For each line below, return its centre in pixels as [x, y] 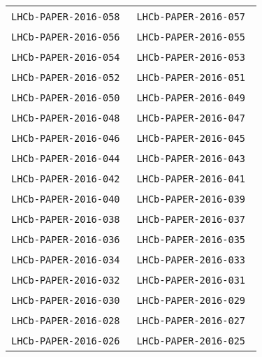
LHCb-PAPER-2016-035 [191, 240]
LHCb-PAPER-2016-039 [191, 199]
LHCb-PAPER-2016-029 [191, 300]
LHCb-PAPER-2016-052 [66, 78]
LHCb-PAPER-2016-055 [191, 37]
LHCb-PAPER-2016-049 [191, 98]
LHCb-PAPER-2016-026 [66, 341]
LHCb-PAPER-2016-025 [191, 341]
